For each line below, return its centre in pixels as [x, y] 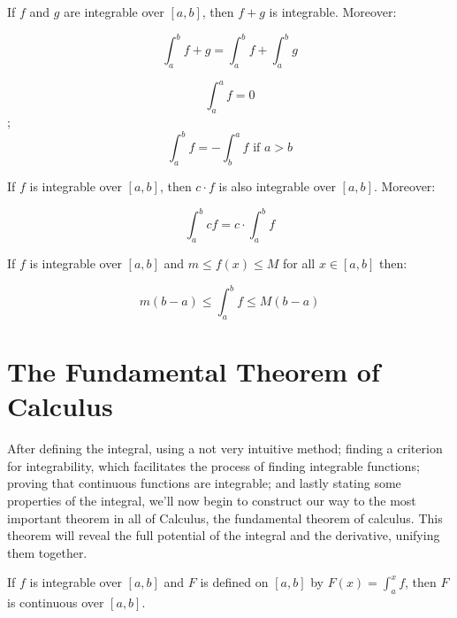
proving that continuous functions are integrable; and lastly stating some [204, 483]
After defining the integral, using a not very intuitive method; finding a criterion [225, 448]
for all [299, 263]
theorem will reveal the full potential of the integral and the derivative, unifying [224, 535]
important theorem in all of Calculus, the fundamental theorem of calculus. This [225, 518]
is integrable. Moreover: [333, 12]
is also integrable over [277, 186]
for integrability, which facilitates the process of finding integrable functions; [213, 465]
